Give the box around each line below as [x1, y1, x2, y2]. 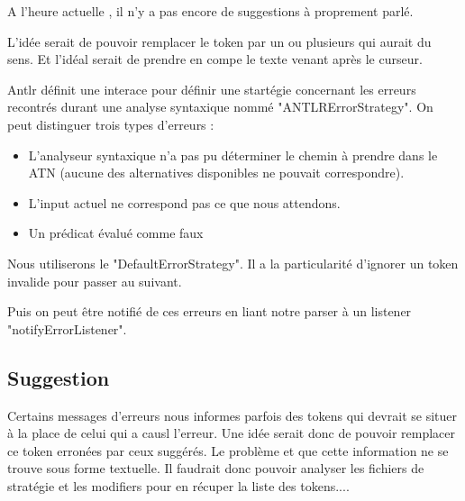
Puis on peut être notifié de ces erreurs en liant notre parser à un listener [7, 302, 412, 321]
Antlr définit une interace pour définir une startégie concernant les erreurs [7, 79, 416, 98]
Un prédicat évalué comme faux [28, 223, 204, 242]
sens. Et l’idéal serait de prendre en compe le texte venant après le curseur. [7, 50, 423, 68]
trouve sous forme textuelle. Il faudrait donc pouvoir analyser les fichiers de [7, 459, 424, 478]
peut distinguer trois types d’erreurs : [7, 114, 214, 133]
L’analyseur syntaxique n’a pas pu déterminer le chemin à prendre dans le [28, 145, 438, 164]
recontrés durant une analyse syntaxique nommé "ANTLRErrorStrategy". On [7, 97, 433, 116]
